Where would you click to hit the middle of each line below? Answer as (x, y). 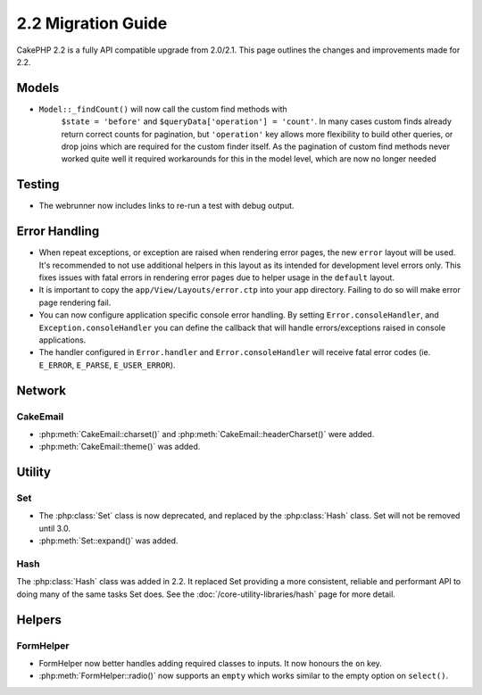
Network (42, 390)
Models (38, 88)
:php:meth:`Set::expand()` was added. (108, 541)
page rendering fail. (75, 302)
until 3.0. (55, 528)
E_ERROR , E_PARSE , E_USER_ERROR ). (107, 365)
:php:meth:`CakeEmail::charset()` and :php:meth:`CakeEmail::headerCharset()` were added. (207, 434)
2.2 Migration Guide (92, 23)
